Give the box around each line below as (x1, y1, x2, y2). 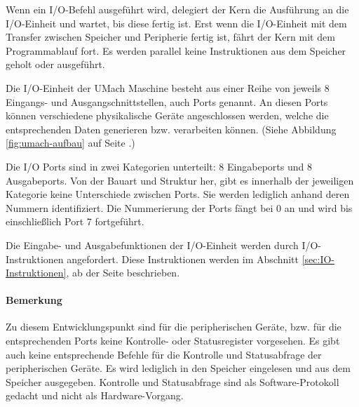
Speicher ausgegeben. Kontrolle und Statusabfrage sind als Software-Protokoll (6, 374, 339, 389)
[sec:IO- (302, 251, 335, 266)
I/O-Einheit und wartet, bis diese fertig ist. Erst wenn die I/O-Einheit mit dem (6, 15, 347, 30)
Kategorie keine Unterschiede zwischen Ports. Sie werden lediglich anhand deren (6, 187, 350, 201)
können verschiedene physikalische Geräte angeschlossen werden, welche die (6, 108, 329, 123)
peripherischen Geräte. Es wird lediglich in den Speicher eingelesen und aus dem (6, 361, 351, 375)
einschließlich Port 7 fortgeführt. (6, 214, 144, 229)
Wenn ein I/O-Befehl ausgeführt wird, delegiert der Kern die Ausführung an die (6, 2, 349, 16)
